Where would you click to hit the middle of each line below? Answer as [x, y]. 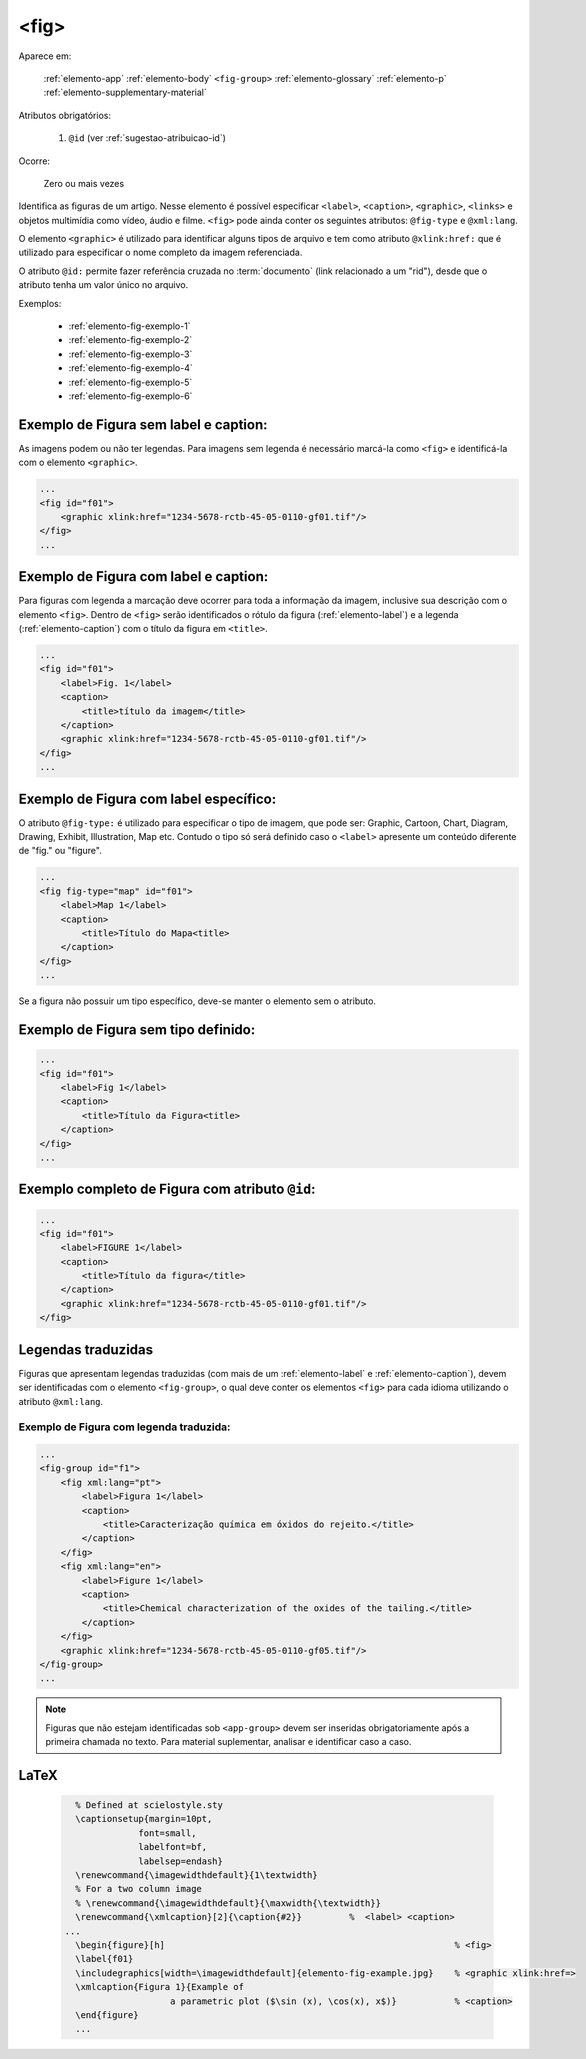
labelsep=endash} [181, 1861]
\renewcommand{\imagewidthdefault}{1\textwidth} [197, 1875]
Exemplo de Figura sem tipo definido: [137, 1029]
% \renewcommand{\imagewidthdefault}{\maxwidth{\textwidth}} [228, 1903]
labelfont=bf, [173, 1847]
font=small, [167, 1833]
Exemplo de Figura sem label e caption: [143, 424]
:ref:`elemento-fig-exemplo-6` [130, 396]
